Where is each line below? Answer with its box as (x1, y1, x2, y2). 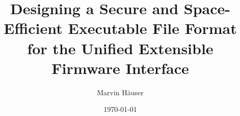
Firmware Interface (51, 57, 189, 78)
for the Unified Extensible (27, 37, 214, 58)
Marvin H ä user (97, 87, 144, 97)
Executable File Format (68, 18, 237, 38)
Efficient (4, 18, 63, 38)
